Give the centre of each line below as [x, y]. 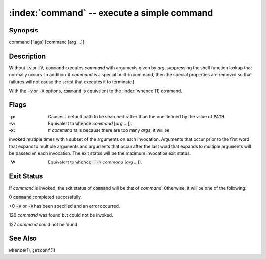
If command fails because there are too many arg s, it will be [109, 130]
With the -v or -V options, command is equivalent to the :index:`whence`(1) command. [96, 91]
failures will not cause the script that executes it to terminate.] [72, 82]
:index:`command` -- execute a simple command [111, 13]
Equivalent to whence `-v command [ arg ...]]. [95, 162]
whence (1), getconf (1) [32, 250]
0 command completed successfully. [46, 197]
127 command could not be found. [44, 224]
